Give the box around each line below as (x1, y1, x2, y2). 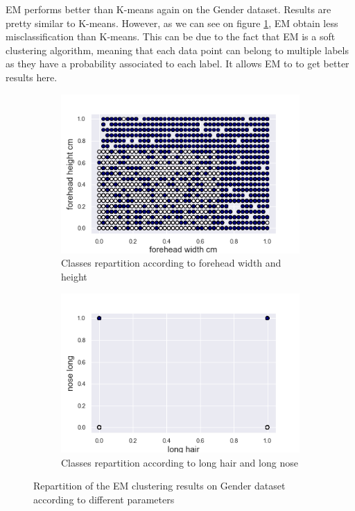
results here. (6, 69, 58, 84)
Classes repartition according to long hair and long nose (61, 455, 298, 469)
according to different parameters (33, 492, 175, 506)
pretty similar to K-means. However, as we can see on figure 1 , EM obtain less (6, 15, 338, 30)
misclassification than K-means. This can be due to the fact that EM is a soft (6, 29, 336, 44)
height (61, 269, 87, 284)
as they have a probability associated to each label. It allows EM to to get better (6, 56, 349, 71)
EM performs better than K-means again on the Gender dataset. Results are (6, 2, 331, 16)
